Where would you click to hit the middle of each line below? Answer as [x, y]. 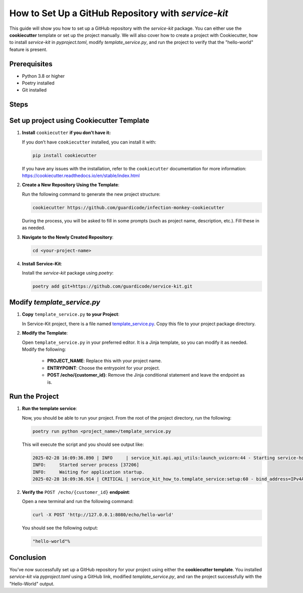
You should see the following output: [60, 528]
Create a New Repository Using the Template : [71, 185]
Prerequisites [31, 64]
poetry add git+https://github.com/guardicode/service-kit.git [113, 286]
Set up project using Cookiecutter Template [79, 121]
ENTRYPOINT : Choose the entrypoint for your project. [104, 368]
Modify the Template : [45, 333]
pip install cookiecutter [65, 155]
